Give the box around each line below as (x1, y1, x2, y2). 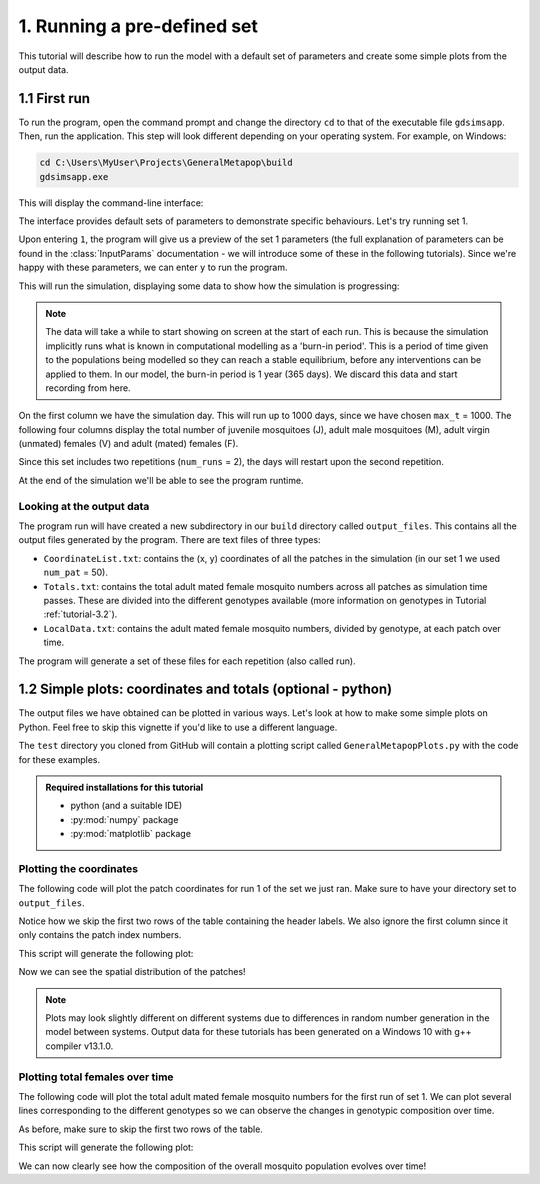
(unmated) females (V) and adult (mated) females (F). (18, 438, 239, 450)
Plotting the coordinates (18, 861, 139, 875)
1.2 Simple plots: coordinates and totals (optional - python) (18, 681, 393, 698)
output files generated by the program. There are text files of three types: (18, 534, 321, 546)
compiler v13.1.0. (45, 1040, 114, 1052)
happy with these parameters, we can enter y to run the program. (18, 261, 288, 274)
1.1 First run (18, 90, 90, 107)
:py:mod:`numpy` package (70, 813, 179, 825)
